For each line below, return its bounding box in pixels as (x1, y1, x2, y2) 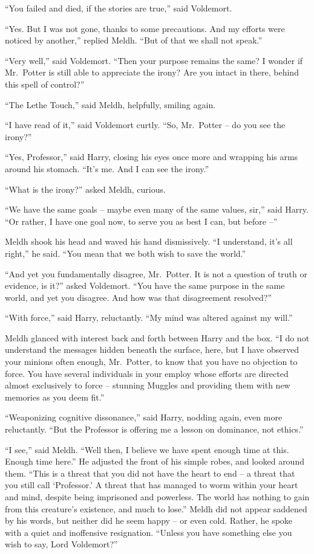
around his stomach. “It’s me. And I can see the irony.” (5, 162, 209, 175)
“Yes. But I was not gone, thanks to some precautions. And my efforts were (5, 22, 285, 34)
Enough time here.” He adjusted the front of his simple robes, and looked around (5, 455, 304, 468)
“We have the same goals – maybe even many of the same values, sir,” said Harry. (5, 203, 309, 216)
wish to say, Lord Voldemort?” (5, 538, 118, 550)
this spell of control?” (5, 77, 85, 90)
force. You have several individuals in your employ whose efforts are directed (5, 367, 289, 379)
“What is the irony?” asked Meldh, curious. (5, 182, 166, 195)
